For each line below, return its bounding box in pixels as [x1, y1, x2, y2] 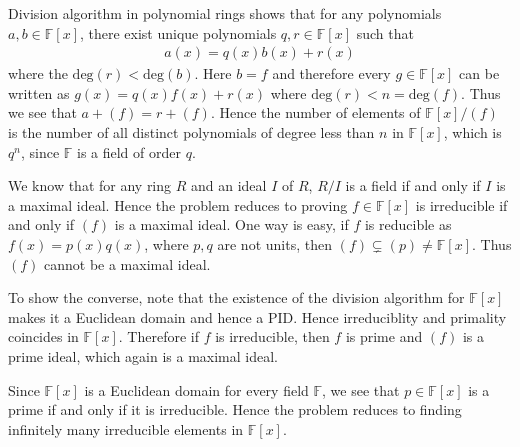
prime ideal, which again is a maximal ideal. [8, 345, 279, 366]
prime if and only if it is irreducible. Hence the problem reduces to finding [8, 399, 462, 420]
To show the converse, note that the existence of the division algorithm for [8, 287, 465, 308]
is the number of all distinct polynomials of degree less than [8, 122, 375, 142]
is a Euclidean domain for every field [84, 379, 309, 400]
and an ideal [191, 175, 267, 196]
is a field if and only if [345, 175, 481, 196]
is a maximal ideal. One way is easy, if [114, 214, 349, 235]
